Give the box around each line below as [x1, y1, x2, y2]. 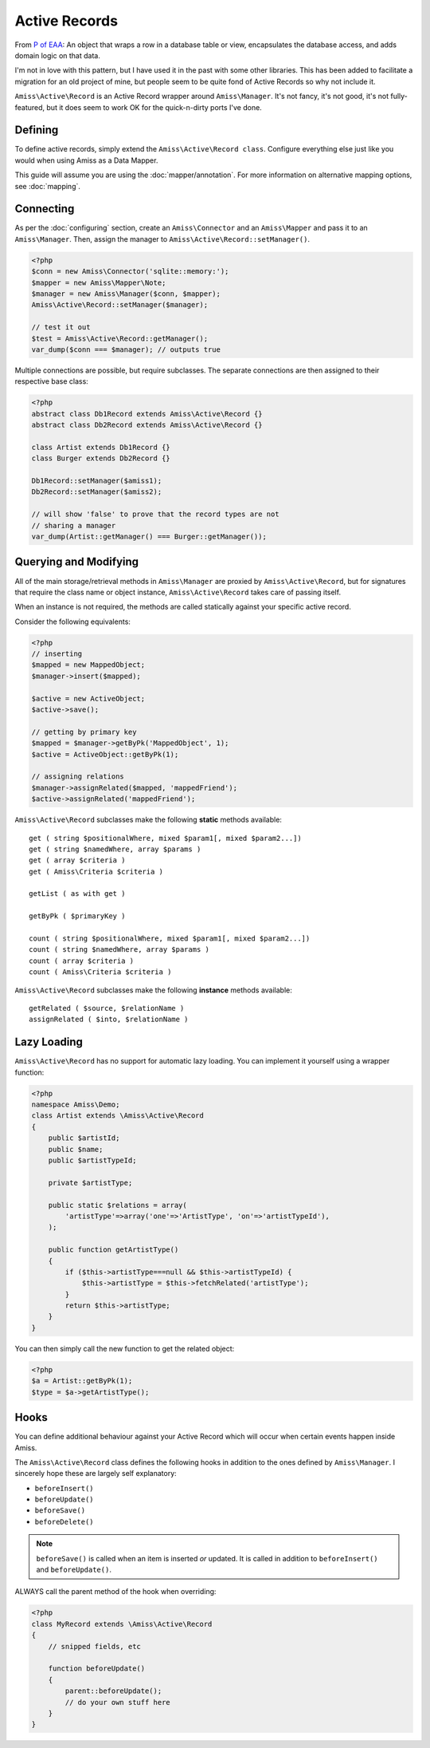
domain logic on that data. [14, 50, 101, 60]
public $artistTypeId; [48, 1156, 137, 1165]
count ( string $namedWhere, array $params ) [29, 945, 210, 954]
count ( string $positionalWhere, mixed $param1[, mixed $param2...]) [29, 934, 311, 943]
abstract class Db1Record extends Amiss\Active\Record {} [31, 409, 263, 418]
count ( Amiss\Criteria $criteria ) [29, 968, 172, 977]
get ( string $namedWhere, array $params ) [29, 844, 201, 854]
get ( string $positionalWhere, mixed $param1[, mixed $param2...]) [29, 834, 302, 842]
